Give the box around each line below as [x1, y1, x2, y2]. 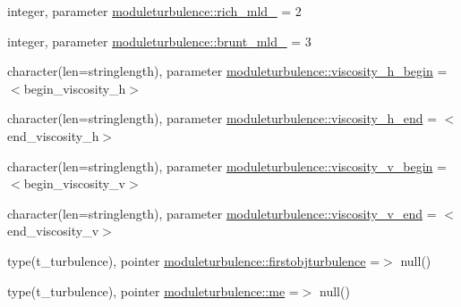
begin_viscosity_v [23, 174, 125, 193]
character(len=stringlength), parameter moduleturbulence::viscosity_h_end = [7, 109, 438, 128]
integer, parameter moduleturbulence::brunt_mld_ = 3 [7, 31, 312, 50]
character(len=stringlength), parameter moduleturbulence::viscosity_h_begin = [7, 62, 448, 80]
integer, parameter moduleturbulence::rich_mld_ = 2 [7, 2, 302, 20]
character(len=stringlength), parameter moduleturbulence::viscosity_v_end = [7, 203, 437, 222]
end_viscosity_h [7, 126, 99, 145]
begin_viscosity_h [23, 79, 126, 97]
